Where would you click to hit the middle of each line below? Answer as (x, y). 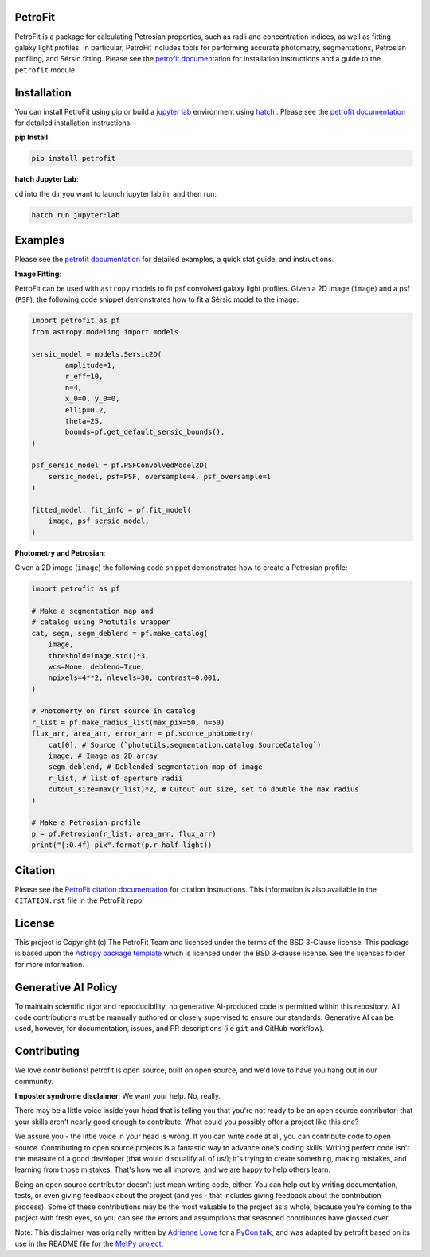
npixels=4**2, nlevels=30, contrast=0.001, (134, 678)
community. (34, 1081)
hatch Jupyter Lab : (47, 179)
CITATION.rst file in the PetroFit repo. (80, 900)
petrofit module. (46, 70)
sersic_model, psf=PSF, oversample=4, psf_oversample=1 (160, 476)
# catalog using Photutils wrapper (101, 622)
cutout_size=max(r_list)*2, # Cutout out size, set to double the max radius (204, 789)
